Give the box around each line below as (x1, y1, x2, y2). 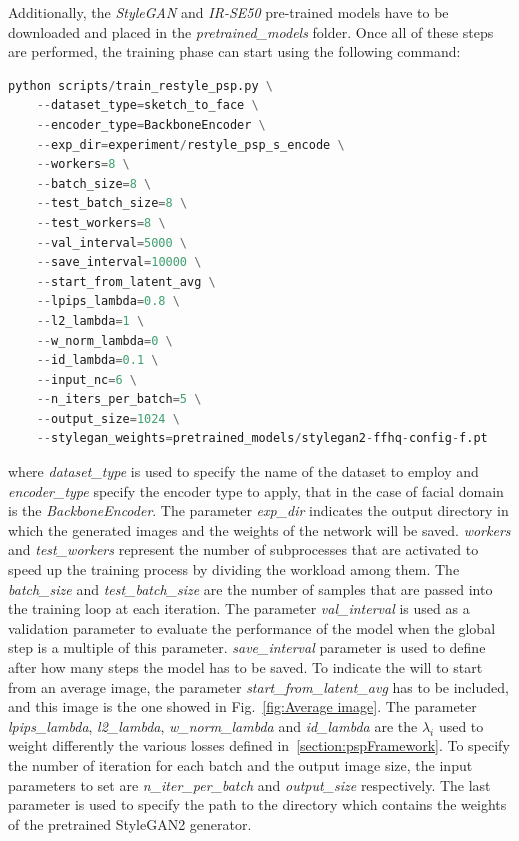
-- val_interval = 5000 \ (36, 235, 188, 250)
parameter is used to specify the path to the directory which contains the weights (8, 794, 507, 815)
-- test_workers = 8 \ (36, 215, 166, 230)
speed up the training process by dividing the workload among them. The (8, 559, 460, 580)
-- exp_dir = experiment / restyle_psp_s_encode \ (36, 137, 345, 152)
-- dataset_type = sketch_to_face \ (36, 98, 259, 113)
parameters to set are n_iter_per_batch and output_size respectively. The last (8, 774, 491, 795)
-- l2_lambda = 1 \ (36, 313, 145, 328)
